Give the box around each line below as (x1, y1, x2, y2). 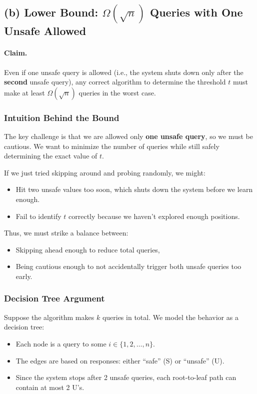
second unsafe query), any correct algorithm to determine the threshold (4, 76, 226, 87)
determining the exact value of (4, 150, 97, 161)
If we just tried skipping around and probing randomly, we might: (4, 167, 205, 177)
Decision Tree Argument (4, 292, 105, 304)
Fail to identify (15, 210, 61, 221)
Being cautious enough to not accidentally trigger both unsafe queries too (15, 261, 241, 271)
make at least (4, 87, 45, 97)
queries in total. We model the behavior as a (102, 311, 238, 322)
